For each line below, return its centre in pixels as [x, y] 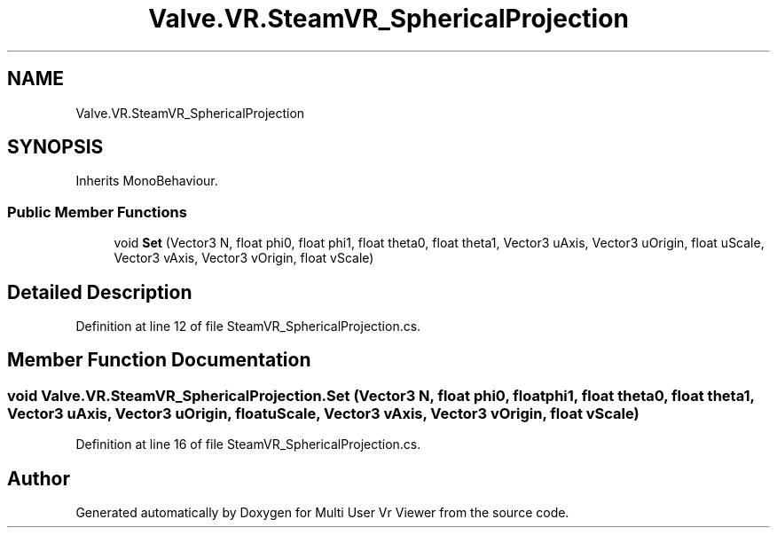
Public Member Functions [97, 212]
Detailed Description [100, 292]
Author [39, 478]
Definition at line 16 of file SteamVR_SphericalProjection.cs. [248, 445]
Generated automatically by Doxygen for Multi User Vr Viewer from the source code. [322, 513]
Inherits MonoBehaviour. [147, 181]
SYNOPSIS [55, 147]
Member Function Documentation [159, 360]
